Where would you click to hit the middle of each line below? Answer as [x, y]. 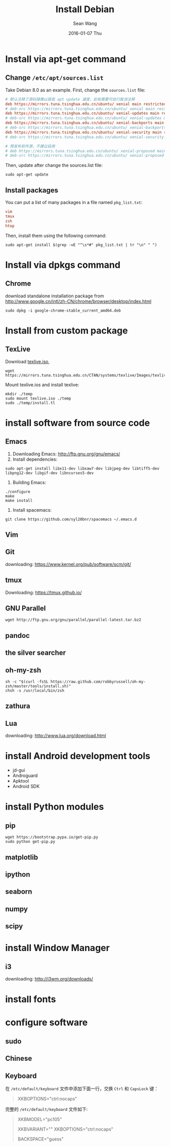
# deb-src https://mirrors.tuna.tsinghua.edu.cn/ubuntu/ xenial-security [85, 137]
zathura [18, 706]
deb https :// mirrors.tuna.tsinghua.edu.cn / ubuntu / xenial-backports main [85, 123]
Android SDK [26, 786]
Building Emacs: [29, 482]
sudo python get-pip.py [30, 842]
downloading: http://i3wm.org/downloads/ [49, 979]
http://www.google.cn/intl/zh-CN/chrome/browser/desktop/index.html [78, 301]
